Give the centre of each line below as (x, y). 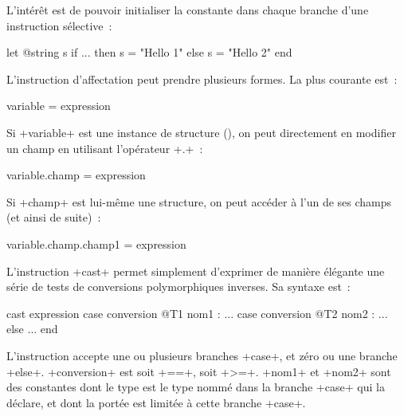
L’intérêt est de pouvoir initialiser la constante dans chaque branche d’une (188, 10)
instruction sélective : (59, 25)
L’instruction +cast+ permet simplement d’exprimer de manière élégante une (196, 271)
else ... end (32, 329)
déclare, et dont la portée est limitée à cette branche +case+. (156, 402)
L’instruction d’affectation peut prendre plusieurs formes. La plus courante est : (202, 78)
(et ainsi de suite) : (54, 217)
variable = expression (59, 106)
